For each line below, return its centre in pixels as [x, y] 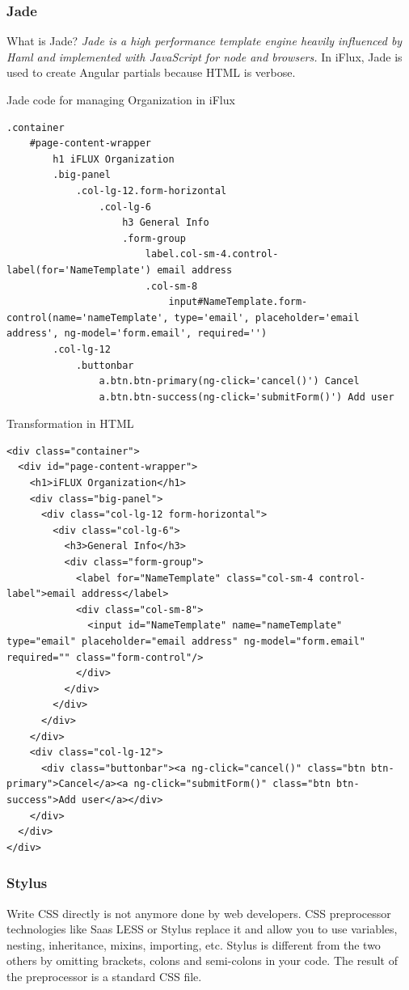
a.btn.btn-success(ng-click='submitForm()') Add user [247, 397]
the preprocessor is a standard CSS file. [104, 976]
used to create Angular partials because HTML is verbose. [151, 72]
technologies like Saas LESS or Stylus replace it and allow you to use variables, [202, 929]
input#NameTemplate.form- [238, 302]
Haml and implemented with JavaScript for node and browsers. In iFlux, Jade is [204, 56]
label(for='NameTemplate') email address [120, 270]
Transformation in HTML [70, 423]
